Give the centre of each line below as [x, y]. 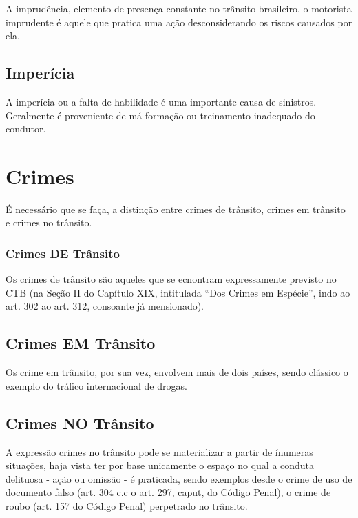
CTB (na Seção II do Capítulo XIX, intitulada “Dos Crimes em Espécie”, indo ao [178, 292]
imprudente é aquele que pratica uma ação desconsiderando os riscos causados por [179, 22]
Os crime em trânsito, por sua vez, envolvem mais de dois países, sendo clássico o [177, 372]
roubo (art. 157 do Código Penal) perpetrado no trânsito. [127, 506]
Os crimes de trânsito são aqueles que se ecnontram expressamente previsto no [171, 279]
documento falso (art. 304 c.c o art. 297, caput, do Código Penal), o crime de [168, 492]
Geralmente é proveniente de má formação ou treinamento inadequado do [160, 115]
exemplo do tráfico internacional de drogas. [96, 385]
